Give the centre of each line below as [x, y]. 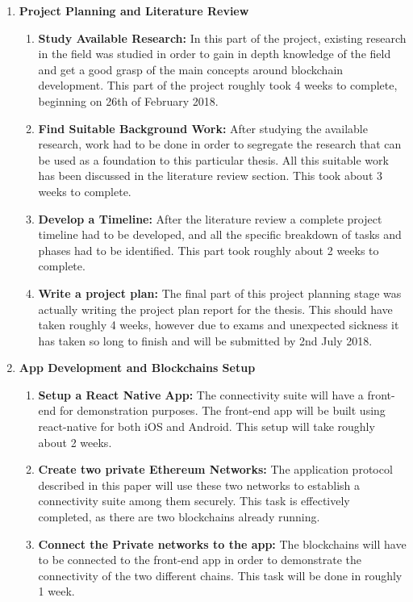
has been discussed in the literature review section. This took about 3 [210, 176]
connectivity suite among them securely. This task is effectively [194, 501]
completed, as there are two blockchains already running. [179, 517]
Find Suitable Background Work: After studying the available [203, 128]
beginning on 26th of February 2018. [128, 100]
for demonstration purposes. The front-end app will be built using [223, 410]
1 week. [56, 591]
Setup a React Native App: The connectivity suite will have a [201, 394]
